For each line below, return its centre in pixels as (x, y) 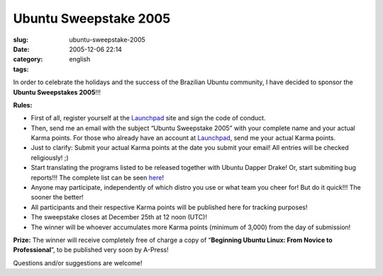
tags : (21, 69)
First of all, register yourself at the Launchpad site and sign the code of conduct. (148, 118)
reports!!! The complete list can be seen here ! (98, 178)
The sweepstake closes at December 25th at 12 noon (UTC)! (119, 217)
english (80, 59)
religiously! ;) (50, 157)
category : (28, 59)
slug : (21, 40)
